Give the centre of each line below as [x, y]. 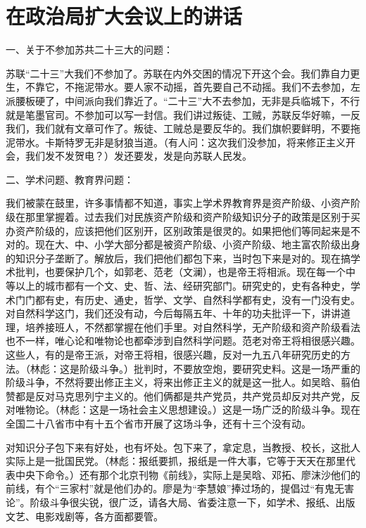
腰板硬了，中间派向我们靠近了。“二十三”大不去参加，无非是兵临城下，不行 [188, 100]
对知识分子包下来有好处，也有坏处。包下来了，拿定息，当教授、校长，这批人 [183, 447]
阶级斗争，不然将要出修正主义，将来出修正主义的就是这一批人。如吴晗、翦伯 [183, 382]
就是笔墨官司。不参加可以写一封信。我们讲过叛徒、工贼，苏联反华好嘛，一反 [183, 114]
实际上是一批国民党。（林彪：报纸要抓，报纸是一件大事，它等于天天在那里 [176, 461]
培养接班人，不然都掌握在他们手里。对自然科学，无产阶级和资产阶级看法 [193, 327]
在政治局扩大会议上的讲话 [124, 16]
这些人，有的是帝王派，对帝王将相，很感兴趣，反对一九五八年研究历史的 [173, 354]
